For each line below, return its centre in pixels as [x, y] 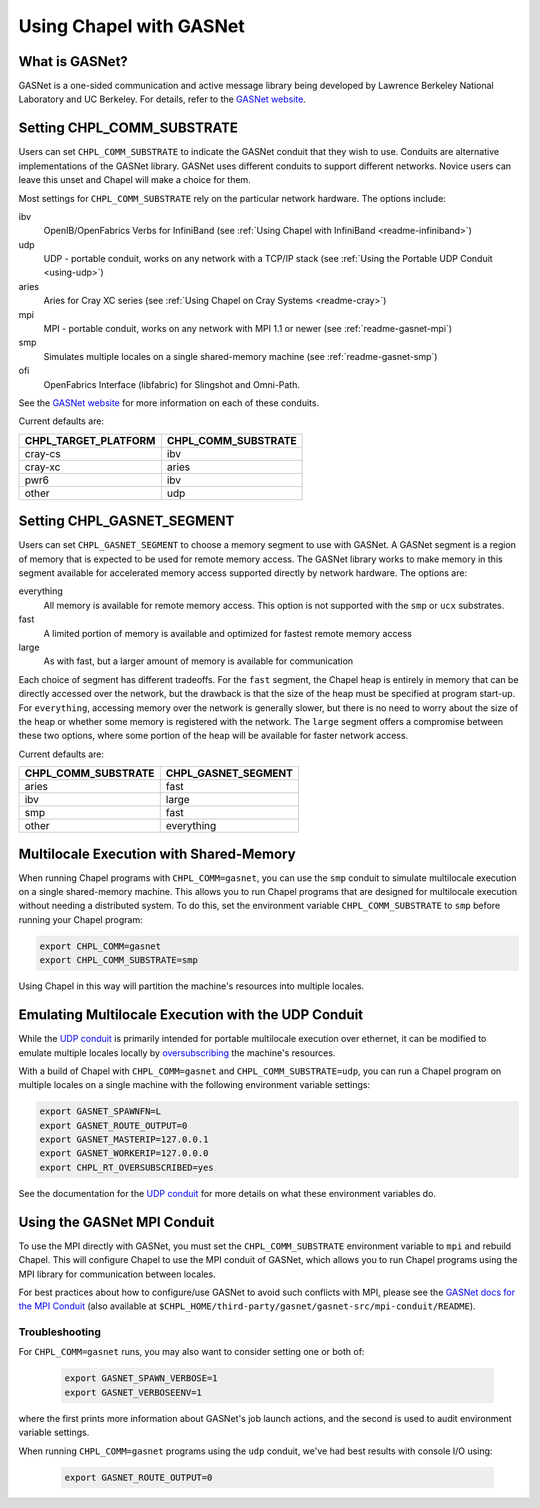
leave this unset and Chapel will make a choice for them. [135, 180]
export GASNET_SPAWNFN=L [100, 1111]
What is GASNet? [73, 61]
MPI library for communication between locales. [117, 1274]
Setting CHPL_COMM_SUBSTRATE [128, 128]
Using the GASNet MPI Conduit [116, 1221]
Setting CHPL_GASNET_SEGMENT [126, 521]
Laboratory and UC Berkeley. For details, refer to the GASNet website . [162, 99]
